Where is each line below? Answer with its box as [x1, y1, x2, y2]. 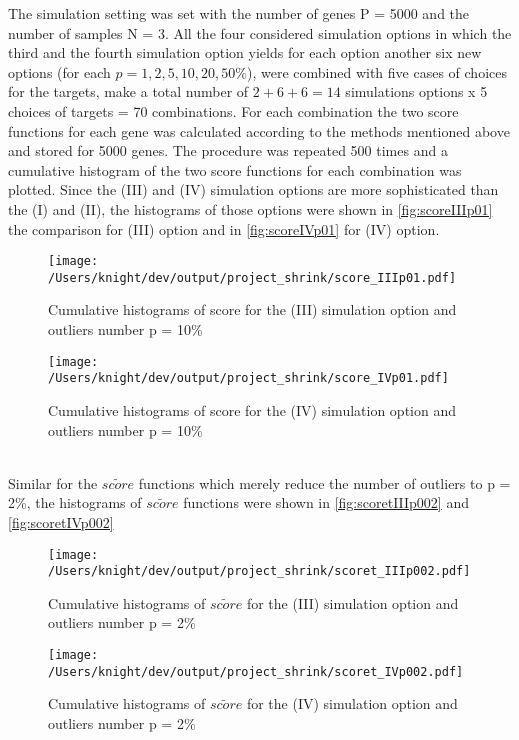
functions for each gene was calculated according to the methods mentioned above [8, 120, 510, 141]
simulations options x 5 [345, 81, 488, 102]
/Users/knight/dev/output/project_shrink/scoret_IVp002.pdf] [48, 664, 464, 679]
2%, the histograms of [8, 492, 142, 513]
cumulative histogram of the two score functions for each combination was [8, 159, 462, 180]
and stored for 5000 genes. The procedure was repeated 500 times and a [8, 140, 448, 161]
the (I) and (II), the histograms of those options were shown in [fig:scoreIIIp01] [8, 198, 493, 219]
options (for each [8, 61, 111, 82]
